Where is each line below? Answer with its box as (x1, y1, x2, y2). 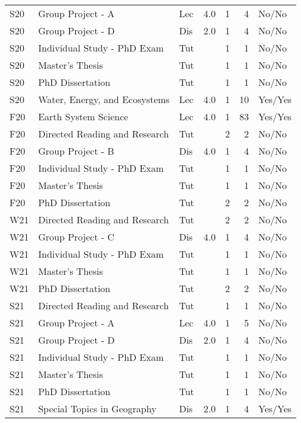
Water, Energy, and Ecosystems (38, 92, 170, 106)
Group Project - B (38, 144, 114, 158)
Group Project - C (38, 230, 114, 243)
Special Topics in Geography (38, 402, 156, 415)
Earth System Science (38, 110, 129, 123)
